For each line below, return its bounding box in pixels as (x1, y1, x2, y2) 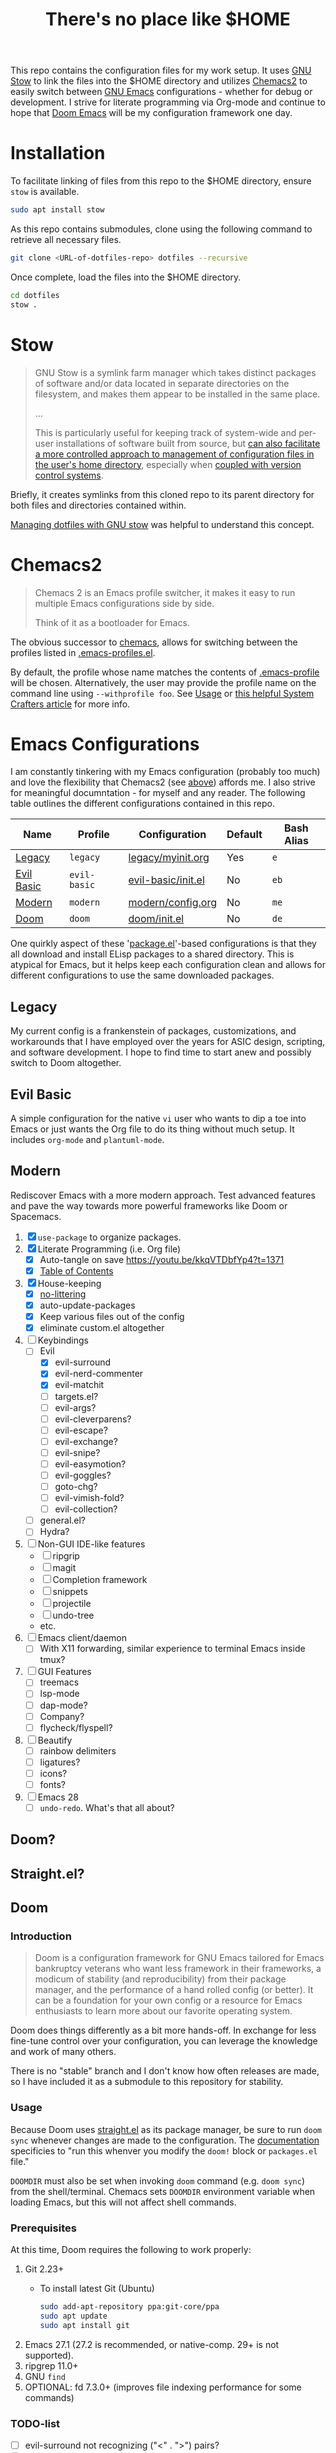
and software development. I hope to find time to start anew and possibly (10, 1046, 312, 1058)
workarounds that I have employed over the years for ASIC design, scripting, (10, 1036, 326, 1048)
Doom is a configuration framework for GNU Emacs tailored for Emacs (34, 1952, 325, 1964)
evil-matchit (54, 1379, 105, 1391)
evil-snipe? (54, 1446, 101, 1458)
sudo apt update (39, 2311, 108, 2321)
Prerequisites (10, 2221, 77, 2235)
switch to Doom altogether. (10, 1057, 122, 1069)
